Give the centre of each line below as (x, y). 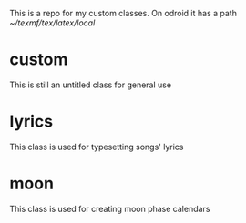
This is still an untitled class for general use (90, 85)
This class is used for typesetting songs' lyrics (97, 147)
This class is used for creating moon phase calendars (110, 208)
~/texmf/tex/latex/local (52, 23)
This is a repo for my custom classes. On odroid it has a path (123, 13)
